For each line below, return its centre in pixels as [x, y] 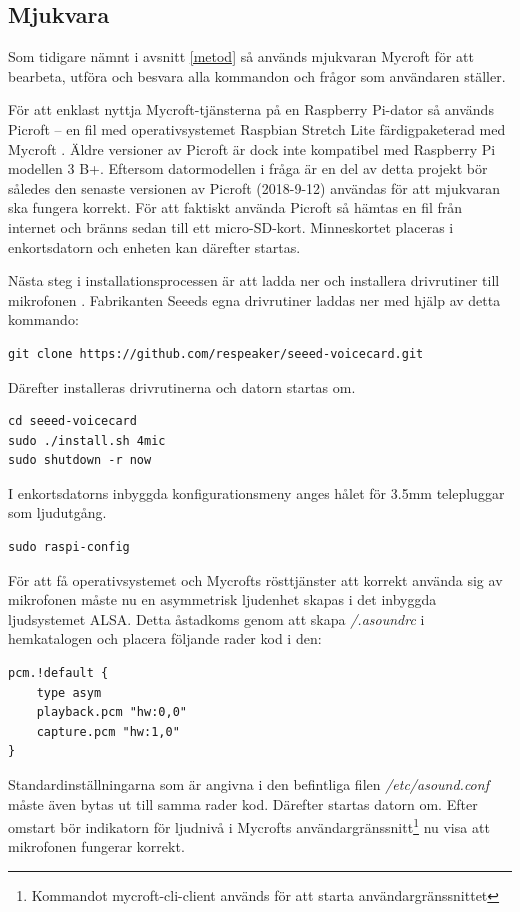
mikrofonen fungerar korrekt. [96, 846]
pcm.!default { [58, 673]
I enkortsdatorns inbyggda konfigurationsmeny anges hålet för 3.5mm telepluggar [256, 492]
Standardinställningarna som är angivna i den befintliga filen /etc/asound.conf [248, 784]
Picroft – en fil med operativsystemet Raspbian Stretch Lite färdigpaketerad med [257, 128]
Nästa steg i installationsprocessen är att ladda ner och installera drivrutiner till [254, 280]
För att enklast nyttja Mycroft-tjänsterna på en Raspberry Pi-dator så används [251, 109]
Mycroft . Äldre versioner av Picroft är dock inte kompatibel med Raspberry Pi [252, 148]
